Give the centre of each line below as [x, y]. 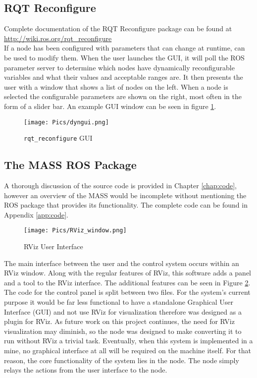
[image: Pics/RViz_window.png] [75, 231]
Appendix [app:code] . [36, 214]
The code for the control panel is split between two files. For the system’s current [127, 292]
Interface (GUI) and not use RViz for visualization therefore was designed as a [123, 311]
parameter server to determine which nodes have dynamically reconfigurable [119, 67]
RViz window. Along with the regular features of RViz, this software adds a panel [128, 273]
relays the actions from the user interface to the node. [86, 370]
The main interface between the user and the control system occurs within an [122, 263]
